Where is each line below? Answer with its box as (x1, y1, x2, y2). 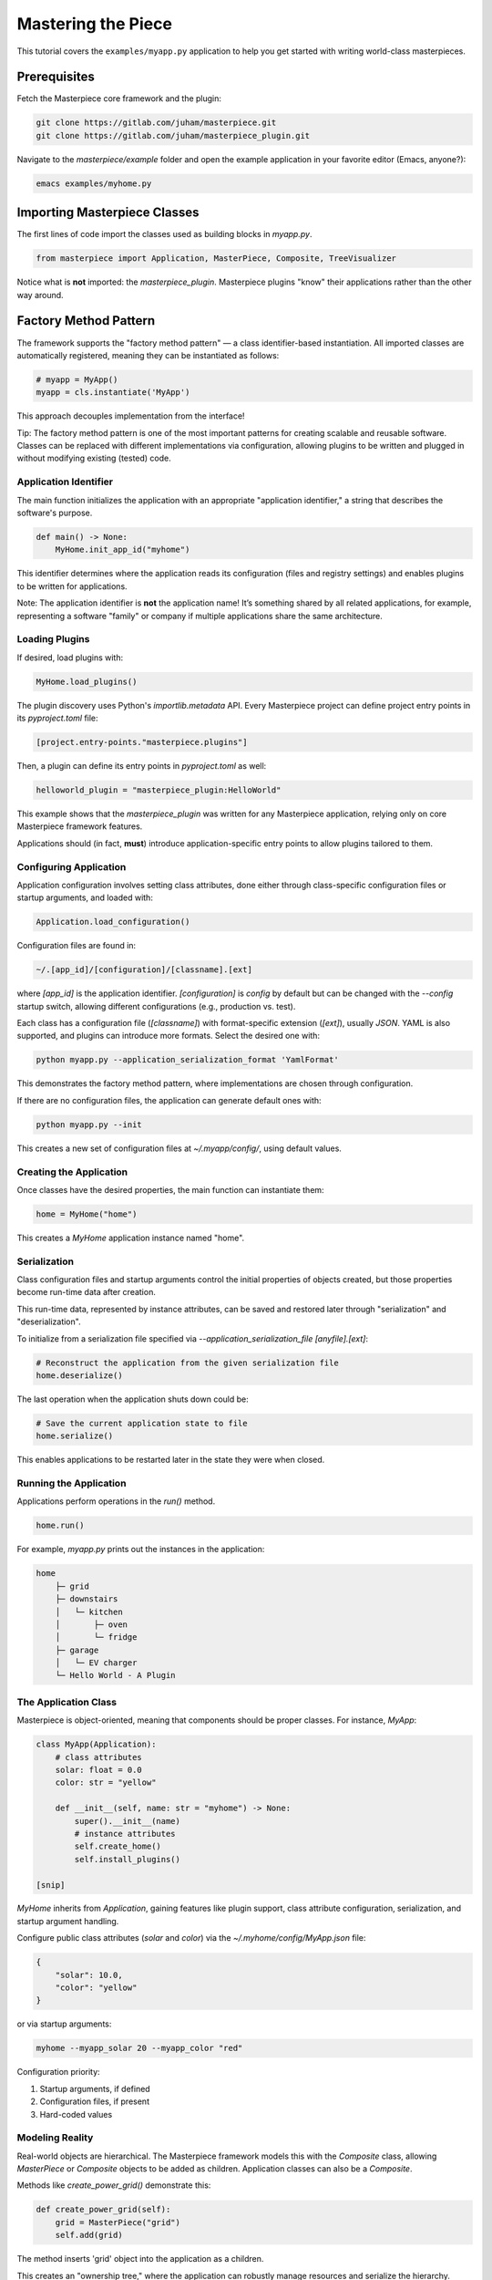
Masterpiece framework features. (16, 821, 143, 832)
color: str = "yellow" (55, 1777, 157, 1788)
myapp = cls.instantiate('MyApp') (36, 388, 190, 398)
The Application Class (16, 1695, 118, 1708)
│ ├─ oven (55, 1619, 128, 1630)
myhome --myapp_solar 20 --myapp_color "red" (36, 2043, 243, 2054)
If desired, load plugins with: (16, 652, 123, 663)
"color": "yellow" (55, 1983, 138, 1993)
